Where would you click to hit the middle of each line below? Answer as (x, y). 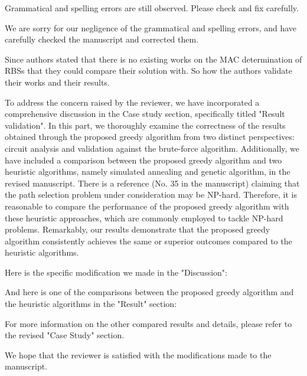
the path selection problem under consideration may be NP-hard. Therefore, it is (151, 194)
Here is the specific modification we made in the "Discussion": (116, 272)
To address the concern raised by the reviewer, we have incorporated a (132, 102)
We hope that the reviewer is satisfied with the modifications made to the (138, 354)
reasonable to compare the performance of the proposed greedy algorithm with (147, 206)
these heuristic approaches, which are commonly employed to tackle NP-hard (144, 218)
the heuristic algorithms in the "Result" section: (91, 304)
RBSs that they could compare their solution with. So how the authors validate (148, 71)
